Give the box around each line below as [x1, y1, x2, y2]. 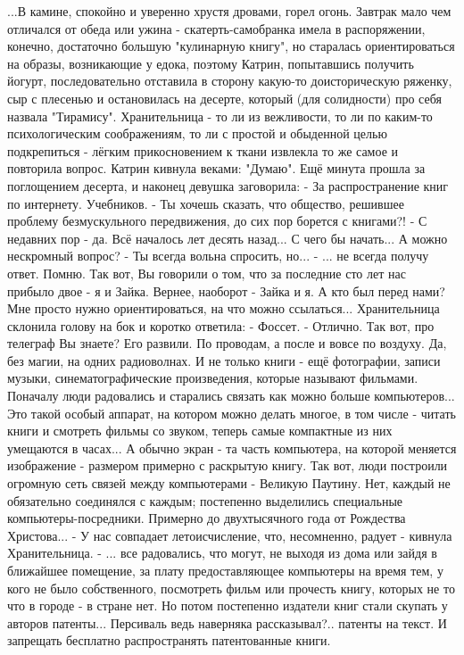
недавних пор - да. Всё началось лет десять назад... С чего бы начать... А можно [7, 228, 448, 247]
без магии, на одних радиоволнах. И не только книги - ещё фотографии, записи [7, 351, 441, 369]
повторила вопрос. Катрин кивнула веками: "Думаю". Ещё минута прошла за [7, 159, 426, 178]
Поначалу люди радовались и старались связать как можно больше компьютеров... [7, 386, 455, 405]
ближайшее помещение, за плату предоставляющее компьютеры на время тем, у [7, 561, 443, 579]
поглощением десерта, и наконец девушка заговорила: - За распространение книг [7, 176, 449, 195]
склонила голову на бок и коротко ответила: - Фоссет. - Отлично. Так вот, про [7, 316, 435, 335]
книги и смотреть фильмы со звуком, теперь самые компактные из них [7, 421, 393, 440]
